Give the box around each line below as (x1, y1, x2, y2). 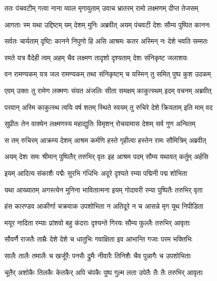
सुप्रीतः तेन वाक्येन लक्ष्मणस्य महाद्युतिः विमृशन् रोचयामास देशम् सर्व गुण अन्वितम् (4, 118, 195, 129)
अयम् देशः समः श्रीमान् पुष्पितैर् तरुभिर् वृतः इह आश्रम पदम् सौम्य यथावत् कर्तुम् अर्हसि (4, 151, 209, 162)
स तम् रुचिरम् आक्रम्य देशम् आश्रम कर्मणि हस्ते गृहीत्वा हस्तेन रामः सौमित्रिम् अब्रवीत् (4, 135, 206, 145)
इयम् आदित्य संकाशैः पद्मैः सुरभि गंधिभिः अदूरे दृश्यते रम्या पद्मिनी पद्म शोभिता (4, 168, 188, 178)
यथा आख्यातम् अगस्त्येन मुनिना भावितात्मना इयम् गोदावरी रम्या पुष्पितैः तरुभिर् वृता (4, 184, 203, 195)
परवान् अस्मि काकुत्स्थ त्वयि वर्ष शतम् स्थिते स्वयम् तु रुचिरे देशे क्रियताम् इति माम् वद (4, 102, 213, 112)
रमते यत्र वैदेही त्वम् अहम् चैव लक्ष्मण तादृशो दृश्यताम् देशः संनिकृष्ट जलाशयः (4, 52, 188, 62)
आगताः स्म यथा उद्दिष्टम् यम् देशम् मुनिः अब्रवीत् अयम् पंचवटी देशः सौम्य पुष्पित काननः (4, 19, 210, 29)
